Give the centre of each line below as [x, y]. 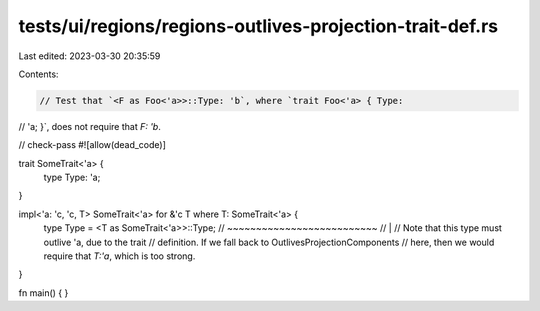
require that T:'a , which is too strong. [119, 256]
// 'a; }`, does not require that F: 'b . [90, 126]
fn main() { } [43, 292]
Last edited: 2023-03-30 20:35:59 [89, 56]
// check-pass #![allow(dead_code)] [92, 145]
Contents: [38, 74]
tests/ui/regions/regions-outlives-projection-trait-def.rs [258, 26]
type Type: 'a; [72, 177]
